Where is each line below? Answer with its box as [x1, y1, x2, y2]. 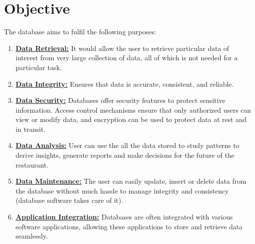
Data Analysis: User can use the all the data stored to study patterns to [15, 140, 239, 150]
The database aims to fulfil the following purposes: [4, 26, 156, 37]
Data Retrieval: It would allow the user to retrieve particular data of [15, 43, 229, 53]
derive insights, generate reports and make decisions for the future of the [15, 150, 234, 160]
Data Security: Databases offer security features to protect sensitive [15, 95, 226, 105]
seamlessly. [15, 231, 48, 241]
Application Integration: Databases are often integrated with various [15, 212, 233, 222]
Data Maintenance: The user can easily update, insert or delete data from [15, 176, 247, 186]
